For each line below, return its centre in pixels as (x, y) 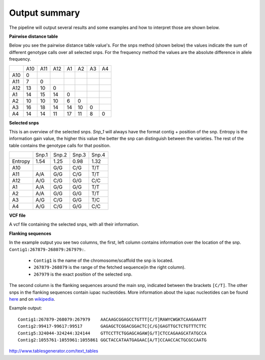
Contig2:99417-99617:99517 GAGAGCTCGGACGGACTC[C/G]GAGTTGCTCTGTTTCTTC (112, 326)
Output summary (45, 13)
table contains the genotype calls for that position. (60, 145)
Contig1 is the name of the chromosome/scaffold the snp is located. (104, 260)
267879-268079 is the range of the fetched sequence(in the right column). (110, 267)
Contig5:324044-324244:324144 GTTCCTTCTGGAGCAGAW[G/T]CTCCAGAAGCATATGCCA (112, 333)
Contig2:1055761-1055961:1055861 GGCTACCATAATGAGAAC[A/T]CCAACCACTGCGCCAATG (112, 340)
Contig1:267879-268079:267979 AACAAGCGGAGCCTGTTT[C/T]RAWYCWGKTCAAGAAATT (112, 319)
